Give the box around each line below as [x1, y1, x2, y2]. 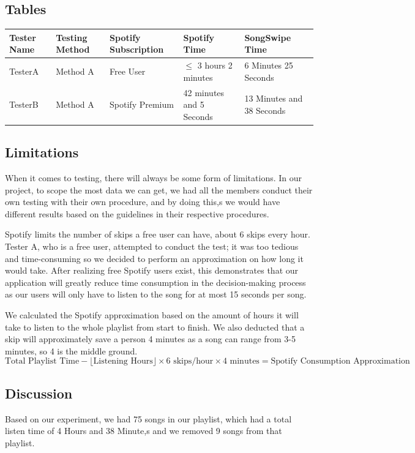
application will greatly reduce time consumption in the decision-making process [5, 275, 306, 288]
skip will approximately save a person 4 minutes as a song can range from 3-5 [5, 332, 296, 345]
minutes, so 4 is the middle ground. [5, 344, 138, 357]
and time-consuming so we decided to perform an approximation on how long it [5, 252, 304, 264]
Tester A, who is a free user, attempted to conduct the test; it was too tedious [5, 240, 299, 253]
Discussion [5, 383, 73, 402]
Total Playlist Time [5, 357, 80, 366]
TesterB [9, 98, 39, 111]
